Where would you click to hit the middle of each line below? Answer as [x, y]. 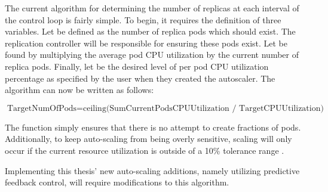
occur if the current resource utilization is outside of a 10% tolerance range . [145, 150]
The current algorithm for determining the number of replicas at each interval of [152, 8]
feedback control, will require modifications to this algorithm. [117, 182]
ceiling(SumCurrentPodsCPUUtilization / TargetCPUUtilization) [203, 108]
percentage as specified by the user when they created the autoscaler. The [140, 78]
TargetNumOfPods [42, 108]
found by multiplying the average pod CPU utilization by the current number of [152, 55]
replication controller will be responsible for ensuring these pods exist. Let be [146, 43]
